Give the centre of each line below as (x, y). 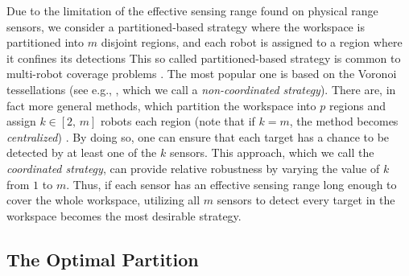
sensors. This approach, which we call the (272, 152)
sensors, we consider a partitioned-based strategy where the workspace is (186, 26)
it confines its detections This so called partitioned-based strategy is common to (204, 58)
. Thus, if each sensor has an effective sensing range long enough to (231, 184)
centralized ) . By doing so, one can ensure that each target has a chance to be (198, 136)
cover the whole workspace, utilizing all (103, 200)
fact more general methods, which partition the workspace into (161, 105)
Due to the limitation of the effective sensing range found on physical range (192, 10)
